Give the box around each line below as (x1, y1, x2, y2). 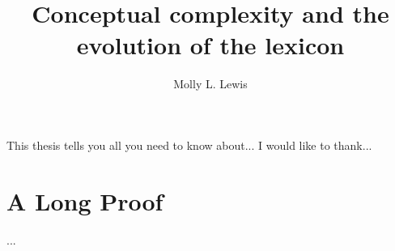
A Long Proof (6, 184, 164, 217)
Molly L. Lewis (173, 75, 248, 92)
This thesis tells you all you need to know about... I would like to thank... (6, 136, 372, 153)
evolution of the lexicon (76, 28, 345, 62)
